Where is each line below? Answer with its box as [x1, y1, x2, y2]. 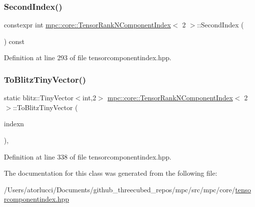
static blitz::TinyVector [4, 92, 74, 103]
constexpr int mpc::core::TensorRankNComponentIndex [4, 20, 171, 30]
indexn [4, 118, 24, 129]
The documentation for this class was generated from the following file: [4, 168, 217, 178]
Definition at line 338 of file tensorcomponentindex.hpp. [4, 151, 172, 161]
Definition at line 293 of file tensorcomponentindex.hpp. [4, 52, 172, 63]
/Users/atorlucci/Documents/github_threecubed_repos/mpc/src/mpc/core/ [4, 184, 235, 194]
